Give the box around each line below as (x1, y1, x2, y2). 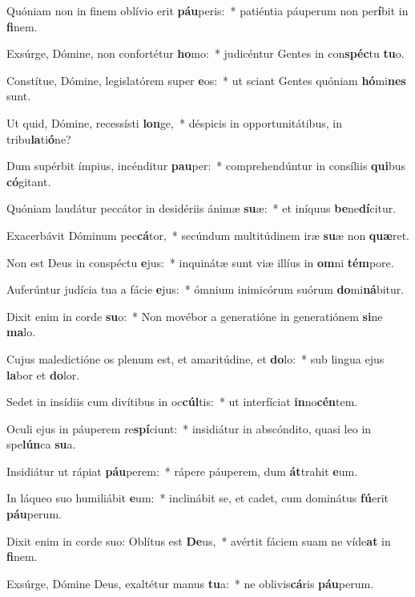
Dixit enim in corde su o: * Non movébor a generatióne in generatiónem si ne (6, 307, 383, 324)
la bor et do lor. (6, 366, 80, 383)
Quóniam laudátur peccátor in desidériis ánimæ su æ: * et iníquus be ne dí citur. (6, 200, 397, 217)
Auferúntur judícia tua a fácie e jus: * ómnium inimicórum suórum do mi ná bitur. (6, 281, 405, 298)
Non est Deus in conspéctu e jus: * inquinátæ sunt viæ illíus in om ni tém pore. (6, 254, 394, 270)
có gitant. (6, 173, 51, 189)
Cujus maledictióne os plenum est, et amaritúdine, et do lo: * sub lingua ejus (6, 350, 385, 367)
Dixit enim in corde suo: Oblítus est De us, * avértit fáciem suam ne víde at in (6, 532, 391, 549)
